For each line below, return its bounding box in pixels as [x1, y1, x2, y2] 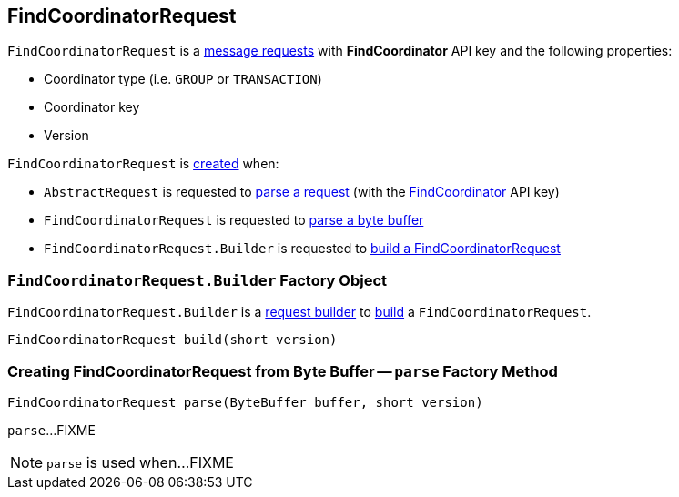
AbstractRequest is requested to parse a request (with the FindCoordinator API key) [44, 184, 560, 200]
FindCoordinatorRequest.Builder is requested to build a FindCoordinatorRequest [44, 240, 561, 257]
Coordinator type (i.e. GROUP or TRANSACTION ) [44, 71, 322, 87]
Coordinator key [44, 99, 140, 116]
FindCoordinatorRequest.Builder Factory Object [7, 270, 388, 289]
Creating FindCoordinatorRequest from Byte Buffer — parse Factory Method [7, 361, 558, 380]
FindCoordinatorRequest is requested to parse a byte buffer [44, 212, 424, 228]
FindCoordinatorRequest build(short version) [7, 332, 338, 348]
